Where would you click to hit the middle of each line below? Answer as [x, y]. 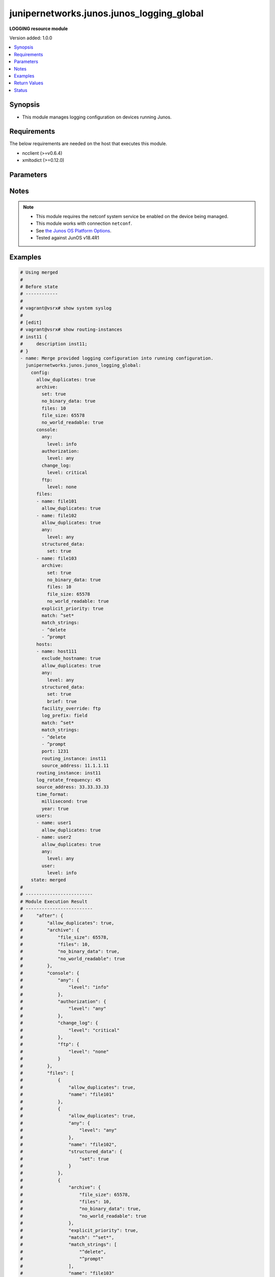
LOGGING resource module [39, 29]
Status [21, 90]
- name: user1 [54, 823]
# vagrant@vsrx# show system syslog [66, 308]
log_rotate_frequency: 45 [69, 780]
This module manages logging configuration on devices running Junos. [97, 117]
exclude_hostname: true [71, 658]
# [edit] [31, 322]
